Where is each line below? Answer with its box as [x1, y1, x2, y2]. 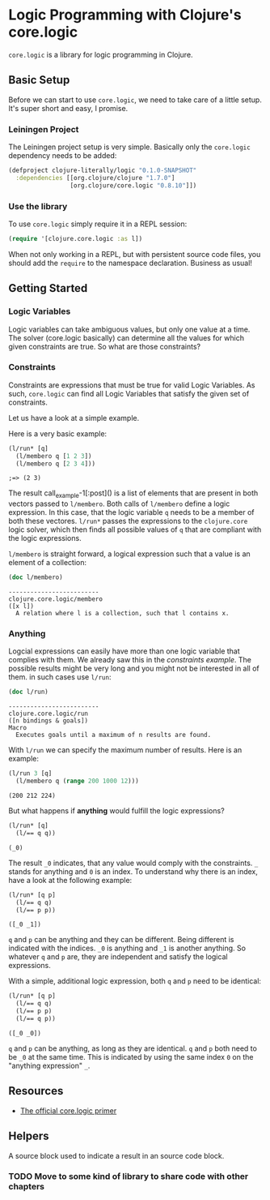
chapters [8, 1181, 45, 1193]
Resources [8, 1084, 64, 1098]
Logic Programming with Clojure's [8, 6, 242, 24]
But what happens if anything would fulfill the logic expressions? [8, 806, 225, 816]
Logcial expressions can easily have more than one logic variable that [8, 646, 240, 656]
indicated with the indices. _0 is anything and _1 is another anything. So [8, 943, 247, 954]
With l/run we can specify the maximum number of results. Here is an [8, 745, 243, 755]
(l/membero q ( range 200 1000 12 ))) [15, 777, 139, 786]
